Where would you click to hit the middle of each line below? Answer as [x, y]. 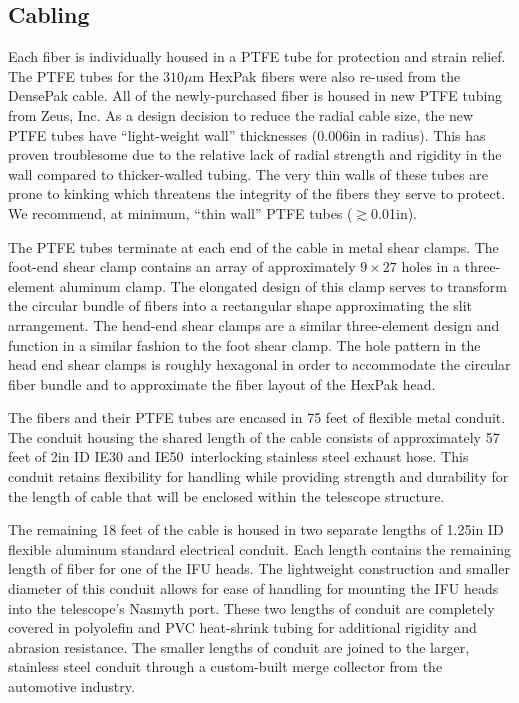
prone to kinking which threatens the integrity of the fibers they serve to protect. [257, 193]
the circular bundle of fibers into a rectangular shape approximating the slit [240, 305]
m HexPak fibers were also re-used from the [326, 75]
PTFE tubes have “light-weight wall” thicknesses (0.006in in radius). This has [247, 134]
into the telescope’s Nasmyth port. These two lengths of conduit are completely [251, 607]
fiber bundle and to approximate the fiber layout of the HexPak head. [222, 383]
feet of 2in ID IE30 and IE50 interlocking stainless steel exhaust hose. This [238, 456]
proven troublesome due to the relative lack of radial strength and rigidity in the [255, 154]
